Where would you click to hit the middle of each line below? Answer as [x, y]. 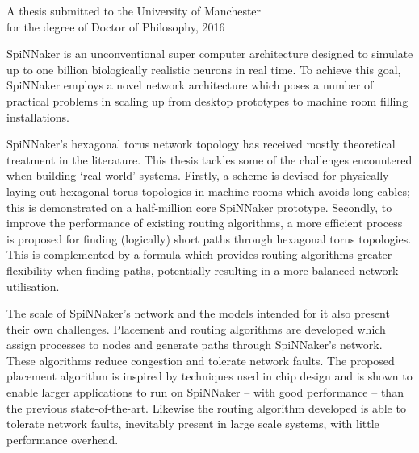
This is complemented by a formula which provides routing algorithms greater [199, 254]
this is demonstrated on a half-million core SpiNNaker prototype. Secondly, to [199, 207]
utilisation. [33, 286]
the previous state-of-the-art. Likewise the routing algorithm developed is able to [206, 407]
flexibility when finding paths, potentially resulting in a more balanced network [203, 270]
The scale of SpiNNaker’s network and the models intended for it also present [198, 313]
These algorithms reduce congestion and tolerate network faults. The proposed [201, 360]
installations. [38, 116]
